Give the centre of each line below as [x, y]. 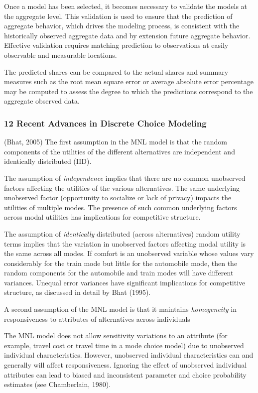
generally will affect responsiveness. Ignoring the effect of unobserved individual [126, 365]
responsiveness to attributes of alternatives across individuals [97, 319]
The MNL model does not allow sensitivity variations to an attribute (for [116, 335]
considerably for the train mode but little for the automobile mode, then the [121, 263]
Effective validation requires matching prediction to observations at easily [116, 45]
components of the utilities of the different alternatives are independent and [120, 151]
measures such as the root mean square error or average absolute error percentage [129, 81]
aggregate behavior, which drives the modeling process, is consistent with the [122, 26]
